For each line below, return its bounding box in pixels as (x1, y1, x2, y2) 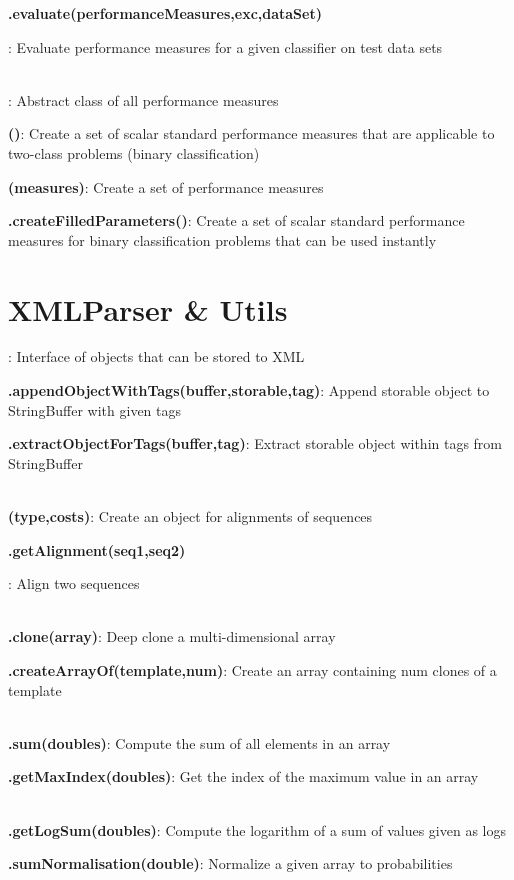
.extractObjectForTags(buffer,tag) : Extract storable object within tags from (8, 433, 503, 454)
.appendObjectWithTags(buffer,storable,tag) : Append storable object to (8, 380, 490, 401)
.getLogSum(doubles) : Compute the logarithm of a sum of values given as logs (8, 819, 507, 840)
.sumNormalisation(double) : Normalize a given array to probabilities (8, 853, 453, 874)
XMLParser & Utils (8, 288, 288, 329)
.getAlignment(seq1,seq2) (8, 539, 186, 560)
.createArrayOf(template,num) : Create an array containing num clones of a (8, 660, 497, 680)
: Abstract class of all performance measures (8, 89, 279, 110)
